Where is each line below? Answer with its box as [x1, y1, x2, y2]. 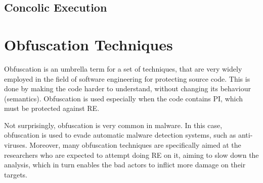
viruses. [4, 140, 27, 150]
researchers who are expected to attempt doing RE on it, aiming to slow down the [4, 149, 259, 160]
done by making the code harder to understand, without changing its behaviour [4, 83, 251, 94]
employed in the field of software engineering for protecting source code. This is [4, 73, 250, 84]
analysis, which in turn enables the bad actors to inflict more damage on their [4, 159, 246, 170]
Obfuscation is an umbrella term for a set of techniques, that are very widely [4, 63, 242, 74]
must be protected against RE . [4, 103, 100, 113]
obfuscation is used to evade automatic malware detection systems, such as [4, 130, 236, 140]
